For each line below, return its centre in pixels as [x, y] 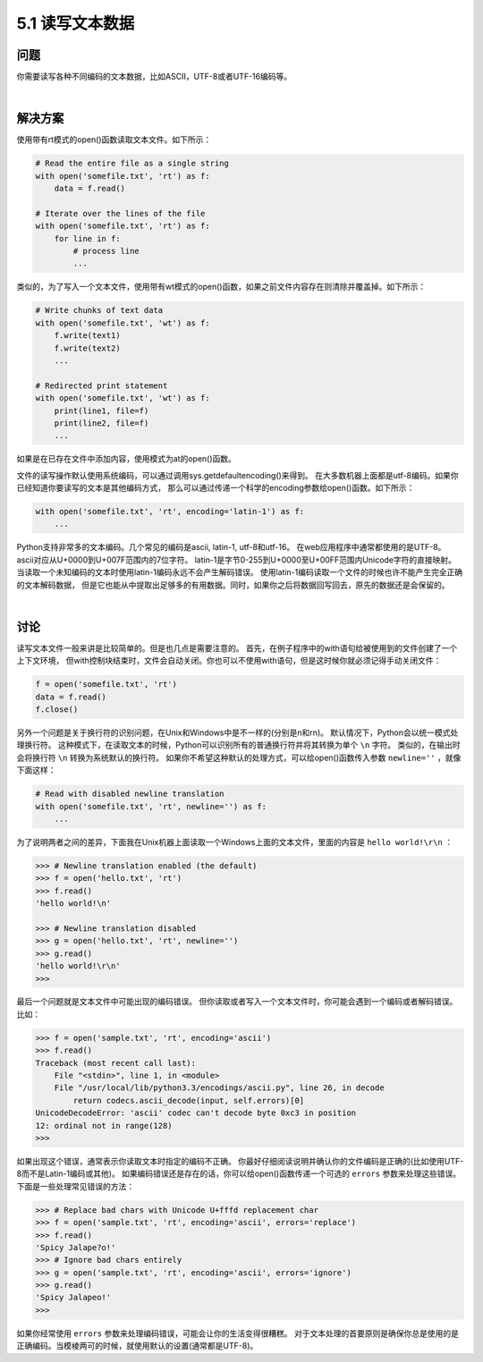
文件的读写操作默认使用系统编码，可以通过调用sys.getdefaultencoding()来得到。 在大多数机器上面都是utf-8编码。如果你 [237, 475]
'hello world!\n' [73, 904]
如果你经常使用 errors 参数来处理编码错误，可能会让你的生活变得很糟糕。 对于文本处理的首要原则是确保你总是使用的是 [238, 1333]
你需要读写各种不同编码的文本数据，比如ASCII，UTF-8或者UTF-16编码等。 [154, 77]
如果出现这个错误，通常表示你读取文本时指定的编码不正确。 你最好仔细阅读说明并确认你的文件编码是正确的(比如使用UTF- [240, 1161]
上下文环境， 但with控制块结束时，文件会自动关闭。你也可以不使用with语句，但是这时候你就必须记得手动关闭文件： [229, 661]
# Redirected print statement [102, 385]
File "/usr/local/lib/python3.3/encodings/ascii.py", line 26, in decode [219, 1088]
